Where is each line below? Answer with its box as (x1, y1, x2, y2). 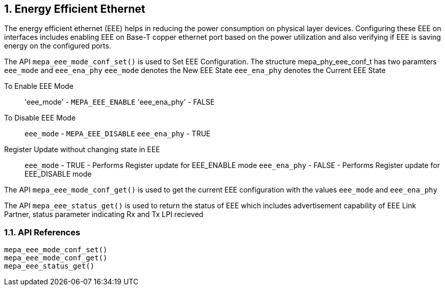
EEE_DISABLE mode (24, 170, 92, 179)
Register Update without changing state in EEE (4, 145, 160, 154)
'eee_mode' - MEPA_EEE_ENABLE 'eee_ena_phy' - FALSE (24, 98, 215, 107)
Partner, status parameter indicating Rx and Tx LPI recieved (4, 210, 204, 219)
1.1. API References (4, 227, 81, 237)
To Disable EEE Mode (4, 113, 76, 123)
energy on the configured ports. (4, 41, 111, 51)
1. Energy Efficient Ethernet (4, 3, 145, 15)
